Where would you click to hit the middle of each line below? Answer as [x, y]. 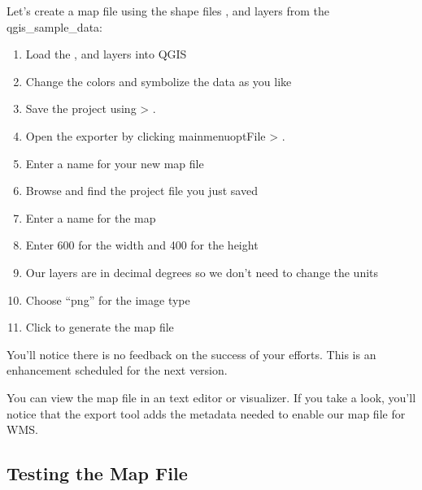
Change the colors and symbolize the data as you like [159, 81]
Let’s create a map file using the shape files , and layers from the [168, 11]
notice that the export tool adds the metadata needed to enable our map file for [206, 413]
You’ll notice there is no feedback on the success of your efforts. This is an [191, 354]
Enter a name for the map [91, 217]
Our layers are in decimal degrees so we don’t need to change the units [202, 272]
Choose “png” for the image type [108, 299]
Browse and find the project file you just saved [141, 191]
